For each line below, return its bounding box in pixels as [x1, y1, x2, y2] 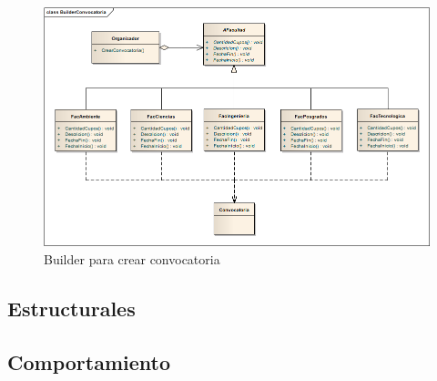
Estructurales [7, 293, 136, 322]
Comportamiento [7, 347, 170, 376]
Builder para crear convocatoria [44, 249, 220, 268]
